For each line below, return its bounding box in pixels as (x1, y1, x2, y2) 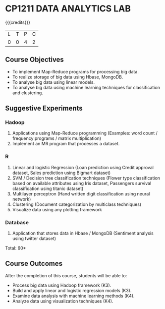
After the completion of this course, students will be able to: (5, 272, 127, 278)
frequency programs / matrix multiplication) (12, 135, 102, 141)
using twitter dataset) (12, 236, 56, 242)
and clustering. (12, 90, 43, 96)
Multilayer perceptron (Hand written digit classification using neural (12, 190, 150, 196)
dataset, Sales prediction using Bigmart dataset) (12, 170, 111, 176)
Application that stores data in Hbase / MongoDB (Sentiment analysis (12, 230, 154, 236)
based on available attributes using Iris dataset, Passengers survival (12, 180, 152, 186)
